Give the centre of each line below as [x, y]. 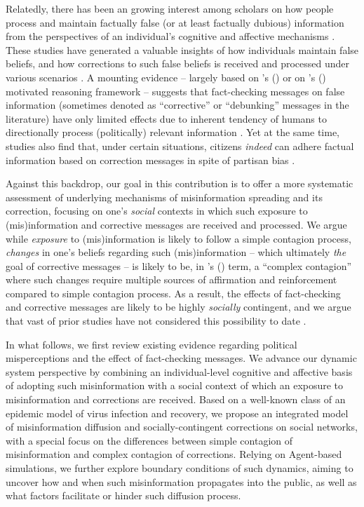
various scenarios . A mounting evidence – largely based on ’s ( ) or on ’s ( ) [166, 77]
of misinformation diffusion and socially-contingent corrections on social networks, [182, 427]
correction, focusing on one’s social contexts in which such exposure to [157, 211]
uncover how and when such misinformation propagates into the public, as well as [181, 481]
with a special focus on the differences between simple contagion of [149, 440]
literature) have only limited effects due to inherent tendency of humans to [166, 118]
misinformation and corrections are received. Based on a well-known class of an [176, 399]
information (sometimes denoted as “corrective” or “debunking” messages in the [177, 105]
